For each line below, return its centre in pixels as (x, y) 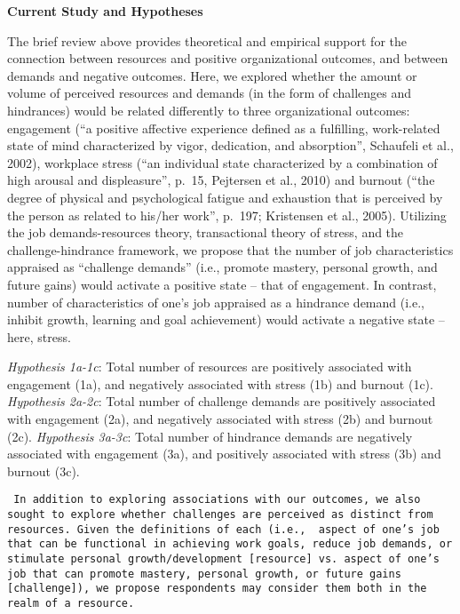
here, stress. (39, 336)
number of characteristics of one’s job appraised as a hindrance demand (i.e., (216, 302)
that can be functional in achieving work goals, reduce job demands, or (230, 544)
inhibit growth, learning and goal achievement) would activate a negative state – (226, 319)
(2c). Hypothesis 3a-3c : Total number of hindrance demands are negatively (210, 436)
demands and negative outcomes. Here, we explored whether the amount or (212, 75)
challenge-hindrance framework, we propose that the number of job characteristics (230, 249)
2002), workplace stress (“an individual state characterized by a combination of (222, 162)
